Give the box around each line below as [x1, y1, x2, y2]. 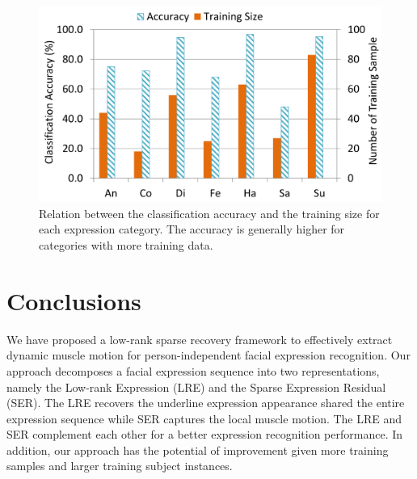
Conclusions [6, 284, 141, 317]
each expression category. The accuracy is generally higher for [39, 221, 345, 237]
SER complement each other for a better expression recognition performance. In [6, 426, 403, 443]
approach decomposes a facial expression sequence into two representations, [6, 362, 380, 379]
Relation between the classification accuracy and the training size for [39, 204, 380, 221]
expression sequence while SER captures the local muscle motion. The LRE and [6, 410, 402, 426]
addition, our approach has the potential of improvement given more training [6, 441, 389, 458]
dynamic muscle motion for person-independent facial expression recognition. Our [6, 347, 411, 363]
